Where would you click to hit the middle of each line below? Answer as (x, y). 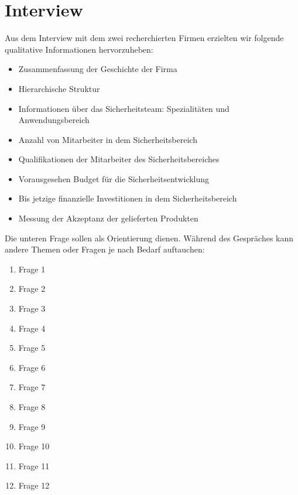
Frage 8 (32, 407)
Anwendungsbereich (54, 120)
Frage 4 (32, 328)
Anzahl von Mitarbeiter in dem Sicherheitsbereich (108, 139)
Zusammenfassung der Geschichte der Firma (98, 69)
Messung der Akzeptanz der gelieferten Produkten (108, 218)
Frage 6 (32, 367)
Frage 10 (34, 446)
